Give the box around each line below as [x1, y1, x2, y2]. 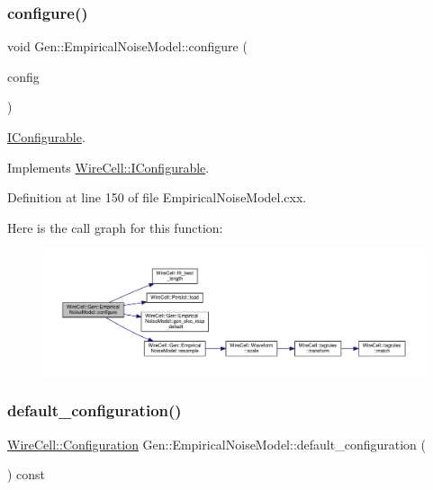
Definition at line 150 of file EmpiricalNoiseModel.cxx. [7, 188, 307, 207]
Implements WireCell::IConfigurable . [7, 157, 210, 176]
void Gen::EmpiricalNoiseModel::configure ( [7, 37, 248, 56]
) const [7, 465, 46, 484]
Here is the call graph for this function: [7, 218, 223, 236]
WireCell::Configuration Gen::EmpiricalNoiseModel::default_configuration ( [7, 434, 426, 453]
